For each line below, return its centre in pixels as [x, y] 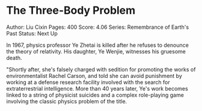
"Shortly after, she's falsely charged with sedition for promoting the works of [101, 69]
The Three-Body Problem [71, 10]
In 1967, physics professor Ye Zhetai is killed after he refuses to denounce [98, 45]
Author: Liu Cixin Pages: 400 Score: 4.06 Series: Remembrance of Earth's [98, 27]
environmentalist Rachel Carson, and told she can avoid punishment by [94, 76]
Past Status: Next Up [32, 33]
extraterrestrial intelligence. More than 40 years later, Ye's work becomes [97, 88]
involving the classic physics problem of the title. [67, 101]
